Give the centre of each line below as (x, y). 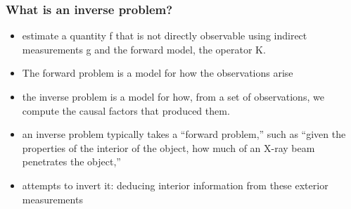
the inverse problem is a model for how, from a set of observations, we (173, 96)
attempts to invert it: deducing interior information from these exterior (175, 185)
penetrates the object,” (71, 161)
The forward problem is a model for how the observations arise (158, 73)
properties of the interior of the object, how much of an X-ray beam (168, 147)
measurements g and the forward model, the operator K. (144, 49)
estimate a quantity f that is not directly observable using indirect (165, 36)
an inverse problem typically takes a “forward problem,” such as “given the (184, 134)
